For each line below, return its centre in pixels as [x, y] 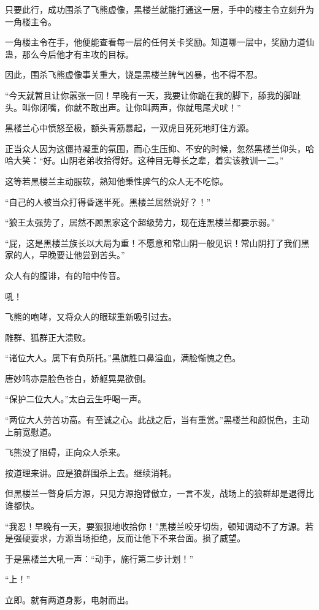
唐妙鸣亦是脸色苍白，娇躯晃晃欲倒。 [78, 378]
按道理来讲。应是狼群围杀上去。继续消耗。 [91, 472]
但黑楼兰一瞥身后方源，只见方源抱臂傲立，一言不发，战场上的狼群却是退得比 [159, 493]
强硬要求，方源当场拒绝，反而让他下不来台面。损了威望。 [129, 538]
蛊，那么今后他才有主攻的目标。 [69, 54]
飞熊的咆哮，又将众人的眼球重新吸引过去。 [91, 317]
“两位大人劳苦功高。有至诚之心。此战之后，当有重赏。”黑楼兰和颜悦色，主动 [157, 420]
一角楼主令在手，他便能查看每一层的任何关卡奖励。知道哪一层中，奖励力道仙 [159, 42]
